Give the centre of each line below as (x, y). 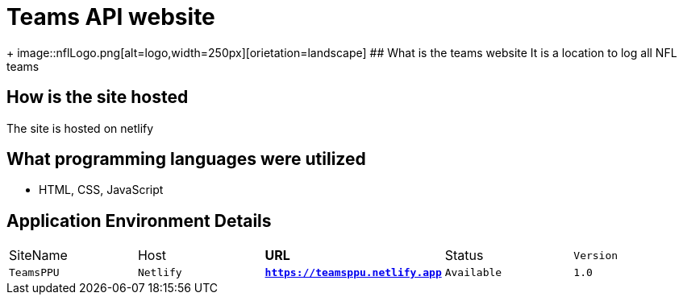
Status (464, 256)
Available (473, 273)
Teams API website (111, 17)
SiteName (38, 256)
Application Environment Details (139, 221)
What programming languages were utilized (186, 159)
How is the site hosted (98, 97)
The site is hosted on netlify (80, 128)
